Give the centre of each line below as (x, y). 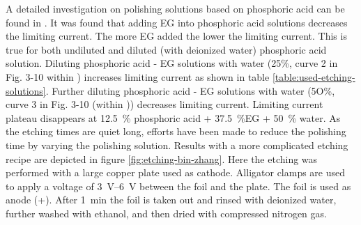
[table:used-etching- (314, 76)
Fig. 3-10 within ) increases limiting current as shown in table (138, 76)
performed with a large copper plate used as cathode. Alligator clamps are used (176, 172)
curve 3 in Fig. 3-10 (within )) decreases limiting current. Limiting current (164, 104)
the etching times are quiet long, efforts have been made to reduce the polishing (176, 131)
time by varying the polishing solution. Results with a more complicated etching (177, 145)
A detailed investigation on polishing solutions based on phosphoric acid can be (175, 8)
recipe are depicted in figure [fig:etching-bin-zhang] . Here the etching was (162, 158)
